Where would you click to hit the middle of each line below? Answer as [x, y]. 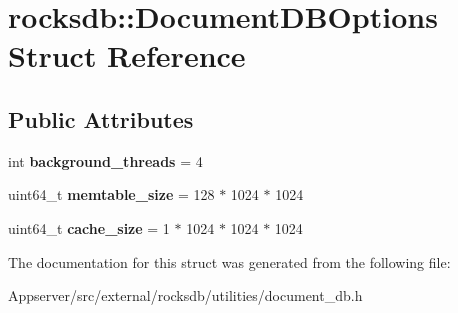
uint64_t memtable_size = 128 [111, 194]
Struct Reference [127, 55]
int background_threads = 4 [105, 160]
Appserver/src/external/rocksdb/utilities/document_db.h [185, 295]
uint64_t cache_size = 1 [89, 227]
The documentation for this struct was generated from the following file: [229, 261]
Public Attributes [101, 118]
